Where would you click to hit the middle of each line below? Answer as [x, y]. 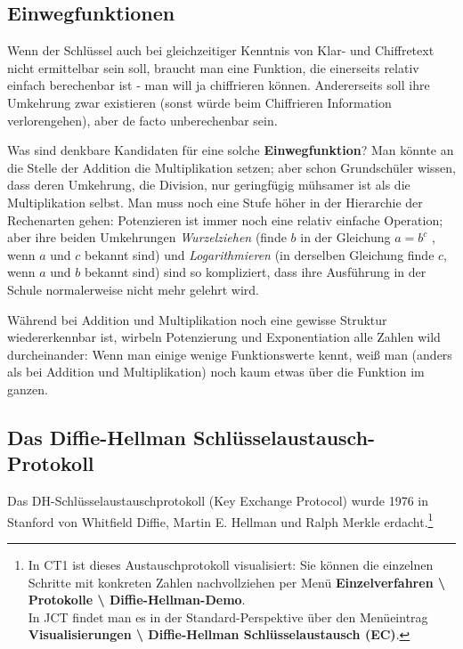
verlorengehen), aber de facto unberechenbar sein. [142, 120]
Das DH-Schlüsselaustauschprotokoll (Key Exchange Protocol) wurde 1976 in [218, 501]
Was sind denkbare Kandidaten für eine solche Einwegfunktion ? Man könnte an [231, 150]
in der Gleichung [345, 237]
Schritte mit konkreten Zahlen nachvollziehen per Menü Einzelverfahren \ [236, 582]
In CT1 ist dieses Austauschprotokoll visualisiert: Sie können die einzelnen [231, 564]
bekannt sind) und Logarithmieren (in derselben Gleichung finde [259, 254]
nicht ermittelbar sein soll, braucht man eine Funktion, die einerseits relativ [213, 67]
